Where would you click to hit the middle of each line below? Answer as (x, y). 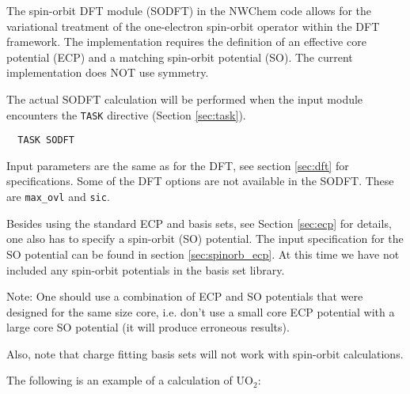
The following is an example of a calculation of (120, 380)
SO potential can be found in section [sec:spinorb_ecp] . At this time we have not (203, 254)
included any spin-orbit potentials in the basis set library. (146, 269)
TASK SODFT (46, 140)
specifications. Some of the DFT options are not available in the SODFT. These (200, 181)
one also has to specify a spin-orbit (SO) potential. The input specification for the (205, 239)
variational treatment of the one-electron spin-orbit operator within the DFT (193, 26)
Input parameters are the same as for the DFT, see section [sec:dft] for (178, 165)
